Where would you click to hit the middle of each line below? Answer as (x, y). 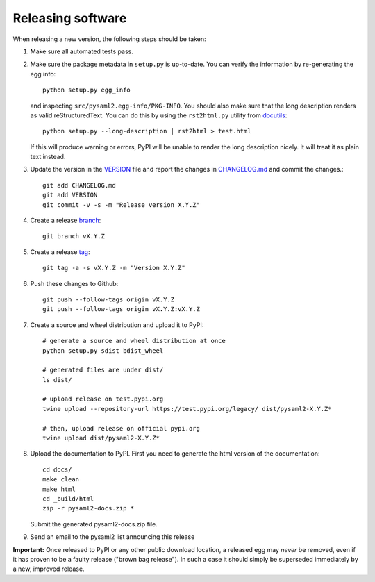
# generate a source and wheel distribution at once (134, 341)
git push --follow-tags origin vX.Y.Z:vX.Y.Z (122, 309)
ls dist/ (57, 380)
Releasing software (70, 18)
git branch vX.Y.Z (74, 236)
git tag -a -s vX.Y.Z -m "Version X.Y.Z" (114, 268)
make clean (61, 480)
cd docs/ (57, 469)
